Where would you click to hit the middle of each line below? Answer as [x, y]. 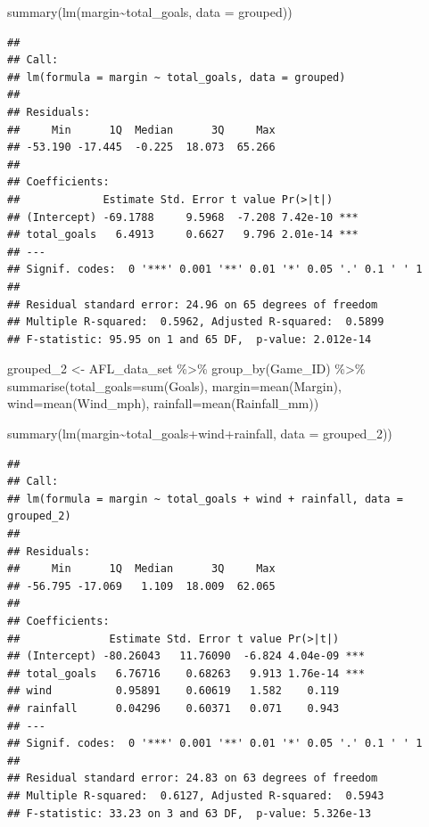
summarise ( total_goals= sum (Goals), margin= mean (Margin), [174, 385]
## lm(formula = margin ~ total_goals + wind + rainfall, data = [205, 499]
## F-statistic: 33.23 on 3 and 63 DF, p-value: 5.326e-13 [190, 813]
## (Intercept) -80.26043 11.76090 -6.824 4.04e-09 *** [186, 656]
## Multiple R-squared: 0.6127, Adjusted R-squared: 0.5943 [196, 795]
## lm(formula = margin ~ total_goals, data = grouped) [177, 77]
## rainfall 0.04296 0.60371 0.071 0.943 [173, 708]
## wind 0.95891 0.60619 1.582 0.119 [173, 691]
